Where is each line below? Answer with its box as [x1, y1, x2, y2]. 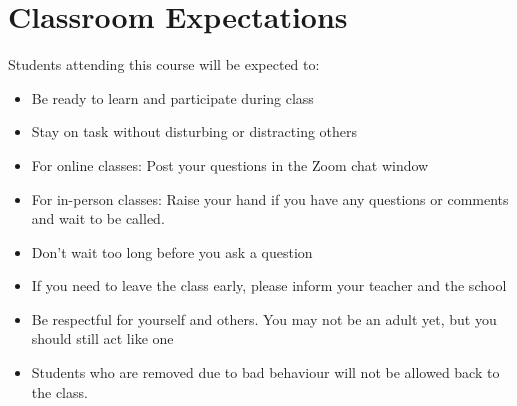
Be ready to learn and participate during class [31, 87, 314, 108]
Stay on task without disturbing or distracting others [31, 121, 358, 142]
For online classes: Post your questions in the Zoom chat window [31, 154, 429, 175]
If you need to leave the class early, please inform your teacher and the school [31, 275, 507, 296]
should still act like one [31, 328, 174, 349]
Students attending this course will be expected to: [8, 54, 320, 75]
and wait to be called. [31, 208, 165, 229]
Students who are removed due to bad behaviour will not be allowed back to [31, 362, 500, 383]
